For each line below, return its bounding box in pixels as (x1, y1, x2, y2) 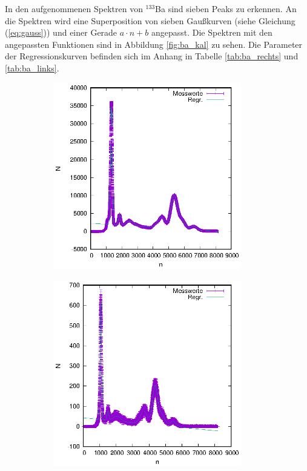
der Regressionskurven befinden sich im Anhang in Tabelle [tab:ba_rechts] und (5, 50, 299, 62)
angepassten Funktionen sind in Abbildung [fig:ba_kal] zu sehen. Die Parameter (5, 38, 303, 50)
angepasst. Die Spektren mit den (151, 26, 272, 39)
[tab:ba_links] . (5, 61, 59, 74)
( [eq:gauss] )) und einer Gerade (5, 26, 117, 39)
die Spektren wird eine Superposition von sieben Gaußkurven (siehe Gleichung (5, 14, 295, 27)
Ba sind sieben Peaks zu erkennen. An (155, 2, 297, 15)
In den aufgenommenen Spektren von (5, 2, 143, 15)
